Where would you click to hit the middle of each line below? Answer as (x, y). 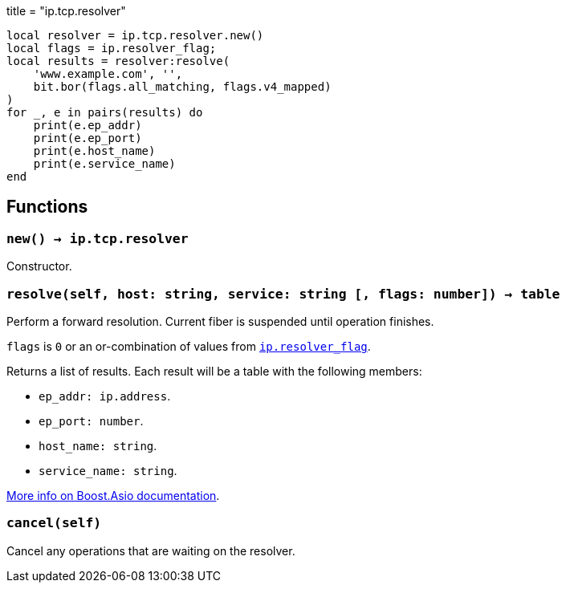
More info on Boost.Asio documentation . (113, 495)
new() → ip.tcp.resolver (98, 238)
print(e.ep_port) (88, 138)
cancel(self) (54, 523)
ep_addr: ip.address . (105, 396)
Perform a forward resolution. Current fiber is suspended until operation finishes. (220, 321)
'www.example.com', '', (108, 74)
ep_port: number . (91, 420)
